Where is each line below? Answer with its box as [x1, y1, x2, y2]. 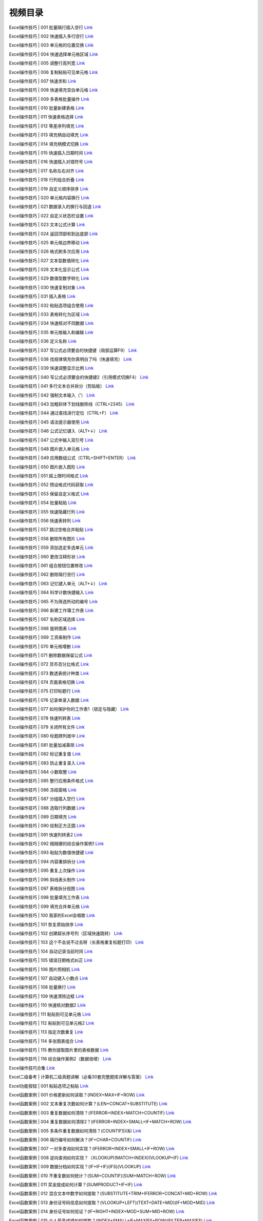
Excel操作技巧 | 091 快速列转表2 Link [9, 832, 83, 838]
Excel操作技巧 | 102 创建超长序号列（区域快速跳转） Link [9, 930, 123, 936]
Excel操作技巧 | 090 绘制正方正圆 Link [9, 823, 85, 829]
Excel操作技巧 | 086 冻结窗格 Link [9, 787, 77, 793]
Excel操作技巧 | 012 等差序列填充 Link [9, 123, 85, 129]
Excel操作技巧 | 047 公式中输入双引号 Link [9, 437, 94, 443]
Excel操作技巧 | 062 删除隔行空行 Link [9, 571, 85, 577]
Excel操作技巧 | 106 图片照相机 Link [9, 966, 80, 972]
